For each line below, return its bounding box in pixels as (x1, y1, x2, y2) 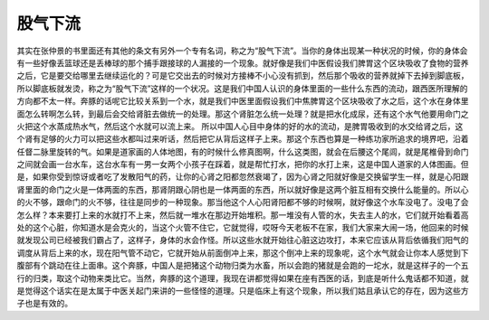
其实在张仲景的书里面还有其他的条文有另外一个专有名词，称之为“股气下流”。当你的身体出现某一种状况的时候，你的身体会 (16, 45, 468, 56)
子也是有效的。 (16, 298, 72, 309)
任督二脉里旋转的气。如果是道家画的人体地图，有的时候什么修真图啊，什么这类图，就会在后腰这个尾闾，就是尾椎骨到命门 (16, 146, 469, 157)
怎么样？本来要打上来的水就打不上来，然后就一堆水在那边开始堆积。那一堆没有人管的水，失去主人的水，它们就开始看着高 (16, 209, 469, 221)
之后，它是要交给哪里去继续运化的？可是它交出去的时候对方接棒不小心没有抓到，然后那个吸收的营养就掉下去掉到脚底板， (16, 71, 469, 81)
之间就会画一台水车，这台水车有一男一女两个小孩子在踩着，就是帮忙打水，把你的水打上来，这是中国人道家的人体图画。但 (16, 159, 469, 170)
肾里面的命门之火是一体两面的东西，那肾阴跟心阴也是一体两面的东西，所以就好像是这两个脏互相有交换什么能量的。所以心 (16, 184, 469, 194)
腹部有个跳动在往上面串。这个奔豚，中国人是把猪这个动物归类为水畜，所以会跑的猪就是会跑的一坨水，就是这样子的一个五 (16, 260, 469, 271)
